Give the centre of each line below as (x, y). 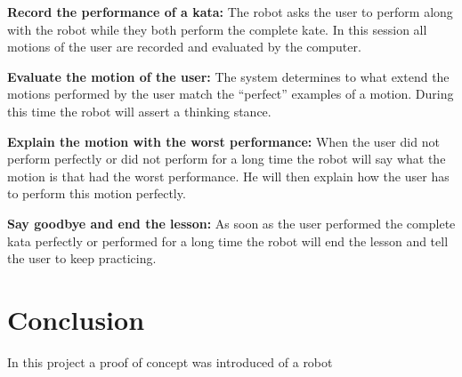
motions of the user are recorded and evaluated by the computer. (184, 47)
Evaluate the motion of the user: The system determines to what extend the (228, 76)
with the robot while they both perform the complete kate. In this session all (217, 29)
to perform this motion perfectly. (97, 193)
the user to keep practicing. (82, 258)
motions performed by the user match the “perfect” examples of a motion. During (231, 94)
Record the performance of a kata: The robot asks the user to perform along (230, 12)
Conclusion (76, 319)
